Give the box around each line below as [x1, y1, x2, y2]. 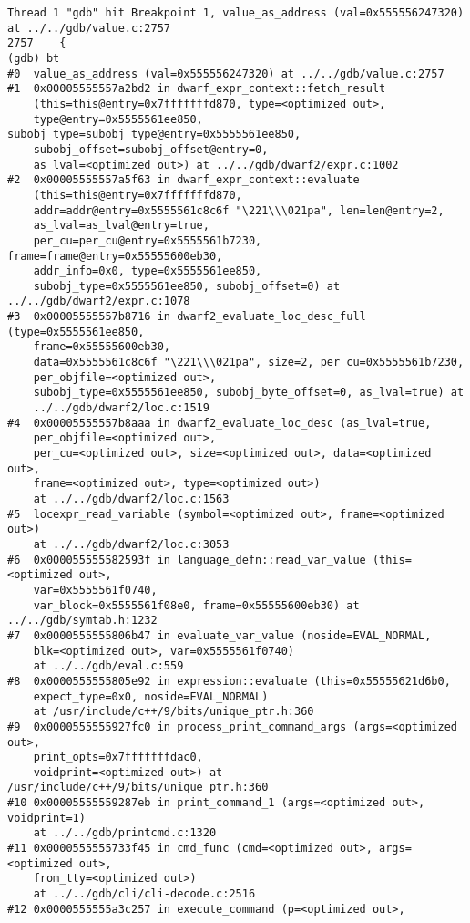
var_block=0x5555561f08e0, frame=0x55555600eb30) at [33, 598, 360, 612]
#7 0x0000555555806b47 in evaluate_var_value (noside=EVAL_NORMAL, [7, 628, 432, 642]
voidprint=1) [7, 811, 86, 824]
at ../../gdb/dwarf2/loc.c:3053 [33, 537, 230, 551]
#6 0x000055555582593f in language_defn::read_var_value [7, 553, 366, 566]
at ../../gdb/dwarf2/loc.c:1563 [33, 493, 230, 505]
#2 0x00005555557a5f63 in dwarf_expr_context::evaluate [7, 173, 360, 187]
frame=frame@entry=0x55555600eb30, [7, 249, 223, 263]
